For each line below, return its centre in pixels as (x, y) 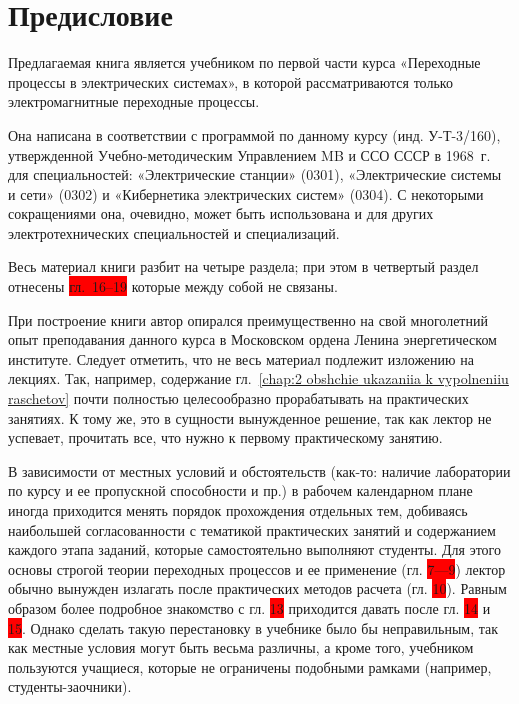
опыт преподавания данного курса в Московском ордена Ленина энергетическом (252, 339)
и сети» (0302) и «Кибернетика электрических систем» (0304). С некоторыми (246, 193)
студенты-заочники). (70, 686)
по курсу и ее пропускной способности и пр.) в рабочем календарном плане (240, 490)
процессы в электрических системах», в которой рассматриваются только (230, 81)
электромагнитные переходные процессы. (134, 101)
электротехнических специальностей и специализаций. (174, 232)
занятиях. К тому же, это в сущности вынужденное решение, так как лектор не (250, 417)
